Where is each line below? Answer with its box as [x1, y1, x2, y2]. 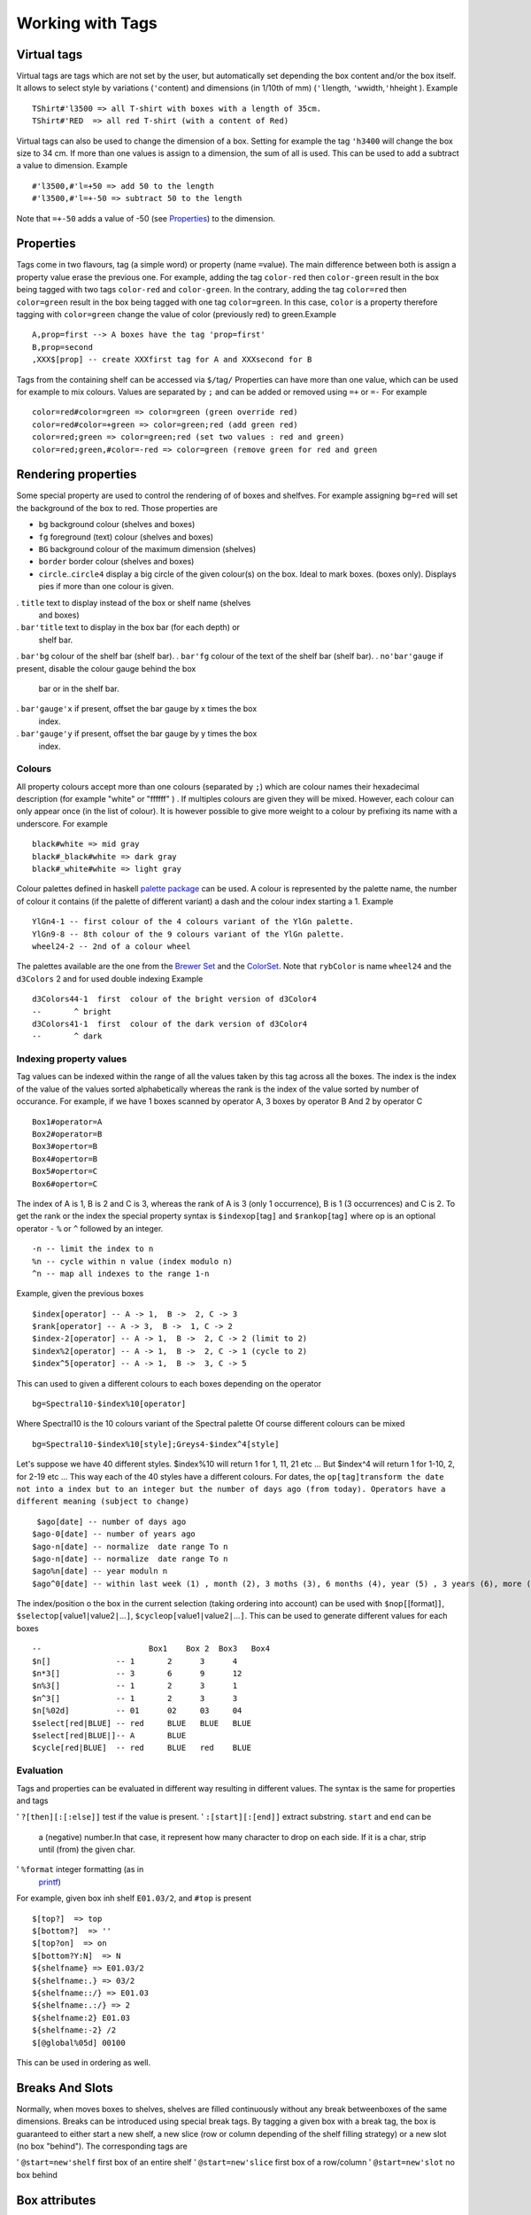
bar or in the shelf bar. [38, 683, 119, 694]
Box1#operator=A [32, 1116, 103, 1127]
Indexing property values [16, 1053, 127, 1065]
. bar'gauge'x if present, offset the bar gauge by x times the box [16, 703, 258, 714]
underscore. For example [16, 818, 108, 828]
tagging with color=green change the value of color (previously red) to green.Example [16, 309, 336, 320]
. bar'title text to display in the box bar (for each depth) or [16, 622, 241, 633]
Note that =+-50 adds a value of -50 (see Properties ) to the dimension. [16, 213, 276, 223]
